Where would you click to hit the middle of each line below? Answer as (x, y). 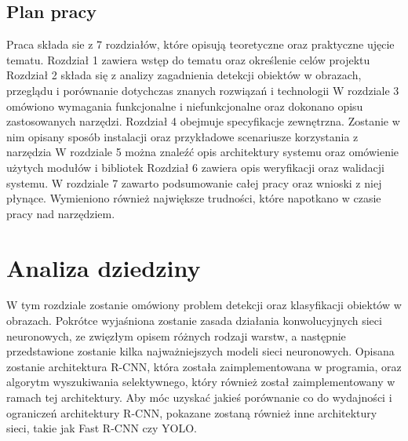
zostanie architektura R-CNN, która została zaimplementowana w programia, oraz (204, 366)
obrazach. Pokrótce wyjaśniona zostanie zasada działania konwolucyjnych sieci (194, 321)
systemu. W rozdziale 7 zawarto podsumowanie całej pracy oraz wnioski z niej (194, 182)
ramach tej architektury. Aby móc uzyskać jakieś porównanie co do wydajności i (199, 397)
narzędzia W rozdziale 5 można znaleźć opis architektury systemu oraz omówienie (203, 152)
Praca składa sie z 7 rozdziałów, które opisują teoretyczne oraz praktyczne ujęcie (200, 44)
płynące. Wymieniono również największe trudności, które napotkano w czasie (194, 198)
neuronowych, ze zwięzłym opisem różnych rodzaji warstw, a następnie (176, 335)
